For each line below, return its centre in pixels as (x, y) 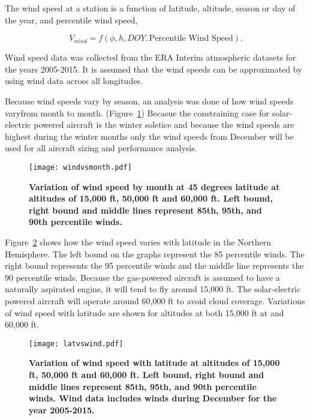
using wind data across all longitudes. (74, 81)
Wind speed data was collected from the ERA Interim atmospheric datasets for (151, 57)
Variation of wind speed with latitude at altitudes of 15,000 (154, 363)
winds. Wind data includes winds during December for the (153, 398)
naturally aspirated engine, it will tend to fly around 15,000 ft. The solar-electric (153, 289)
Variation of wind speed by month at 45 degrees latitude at (154, 186)
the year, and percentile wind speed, (71, 19)
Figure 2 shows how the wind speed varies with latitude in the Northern (138, 241)
